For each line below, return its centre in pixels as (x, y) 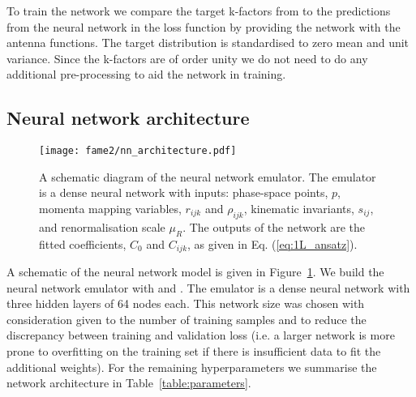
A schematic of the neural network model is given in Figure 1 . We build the (195, 272)
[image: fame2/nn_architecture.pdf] (138, 151)
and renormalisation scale (102, 226)
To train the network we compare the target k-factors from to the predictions (199, 11)
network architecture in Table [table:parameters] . (129, 383)
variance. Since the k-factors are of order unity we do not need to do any (187, 58)
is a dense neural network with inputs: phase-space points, (184, 192)
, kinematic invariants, (299, 209)
